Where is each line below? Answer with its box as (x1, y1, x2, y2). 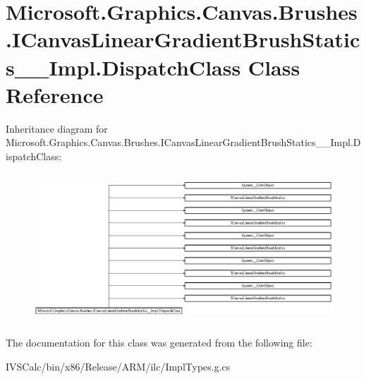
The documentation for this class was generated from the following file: (6, 335, 312, 350)
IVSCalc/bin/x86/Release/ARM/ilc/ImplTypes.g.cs (6, 359, 231, 373)
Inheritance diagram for (6, 121, 108, 136)
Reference (6, 80, 104, 109)
